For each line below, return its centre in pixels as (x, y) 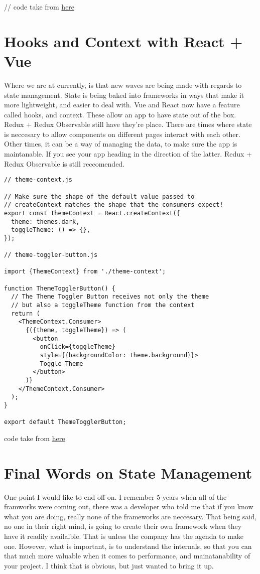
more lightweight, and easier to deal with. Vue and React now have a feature (122, 105)
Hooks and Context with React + (123, 41)
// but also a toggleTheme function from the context (103, 305)
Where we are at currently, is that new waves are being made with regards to (123, 85)
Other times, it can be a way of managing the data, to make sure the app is (121, 144)
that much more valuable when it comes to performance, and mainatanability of (127, 556)
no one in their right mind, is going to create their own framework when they (123, 526)
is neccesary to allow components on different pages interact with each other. (122, 134)
